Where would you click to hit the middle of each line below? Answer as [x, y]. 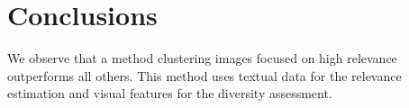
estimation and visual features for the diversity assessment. [170, 93]
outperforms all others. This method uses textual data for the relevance [204, 75]
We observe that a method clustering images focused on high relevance [202, 58]
